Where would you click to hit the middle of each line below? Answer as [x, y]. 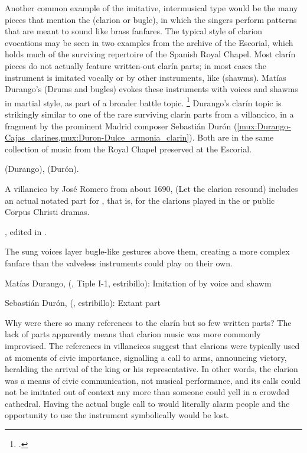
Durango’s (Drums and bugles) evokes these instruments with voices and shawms [151, 89]
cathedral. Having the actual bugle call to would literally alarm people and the [147, 403]
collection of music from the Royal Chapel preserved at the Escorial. [128, 149]
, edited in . [26, 231]
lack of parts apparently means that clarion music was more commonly [133, 334]
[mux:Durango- [264, 126]
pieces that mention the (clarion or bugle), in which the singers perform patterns [151, 19]
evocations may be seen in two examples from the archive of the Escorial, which [149, 42]
